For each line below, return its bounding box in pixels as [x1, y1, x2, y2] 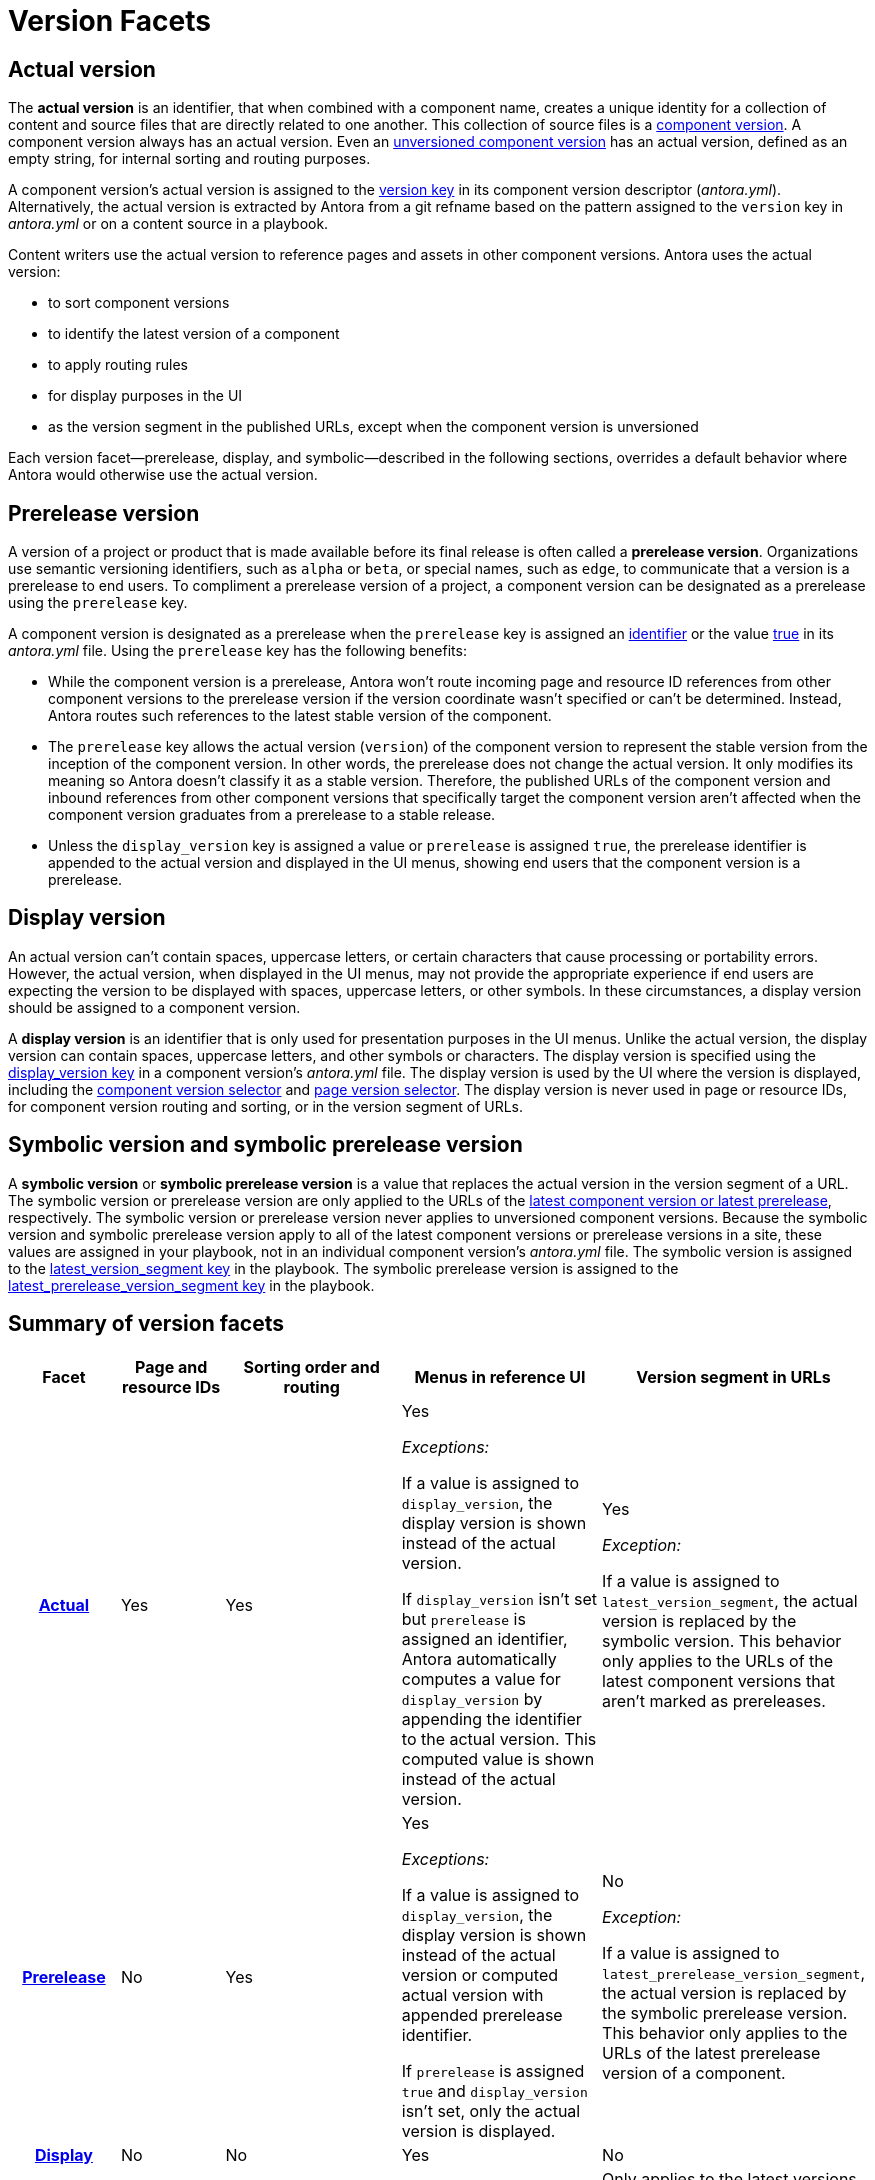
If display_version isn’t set [401, 1588, 598, 1609]
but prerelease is [401, 1608, 526, 1629]
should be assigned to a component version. [8, 998, 301, 1016]
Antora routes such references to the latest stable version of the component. [48, 707, 552, 725]
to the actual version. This [401, 1728, 597, 1749]
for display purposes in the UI [48, 387, 243, 405]
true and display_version [401, 2080, 588, 2101]
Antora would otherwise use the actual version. [8, 466, 318, 484]
